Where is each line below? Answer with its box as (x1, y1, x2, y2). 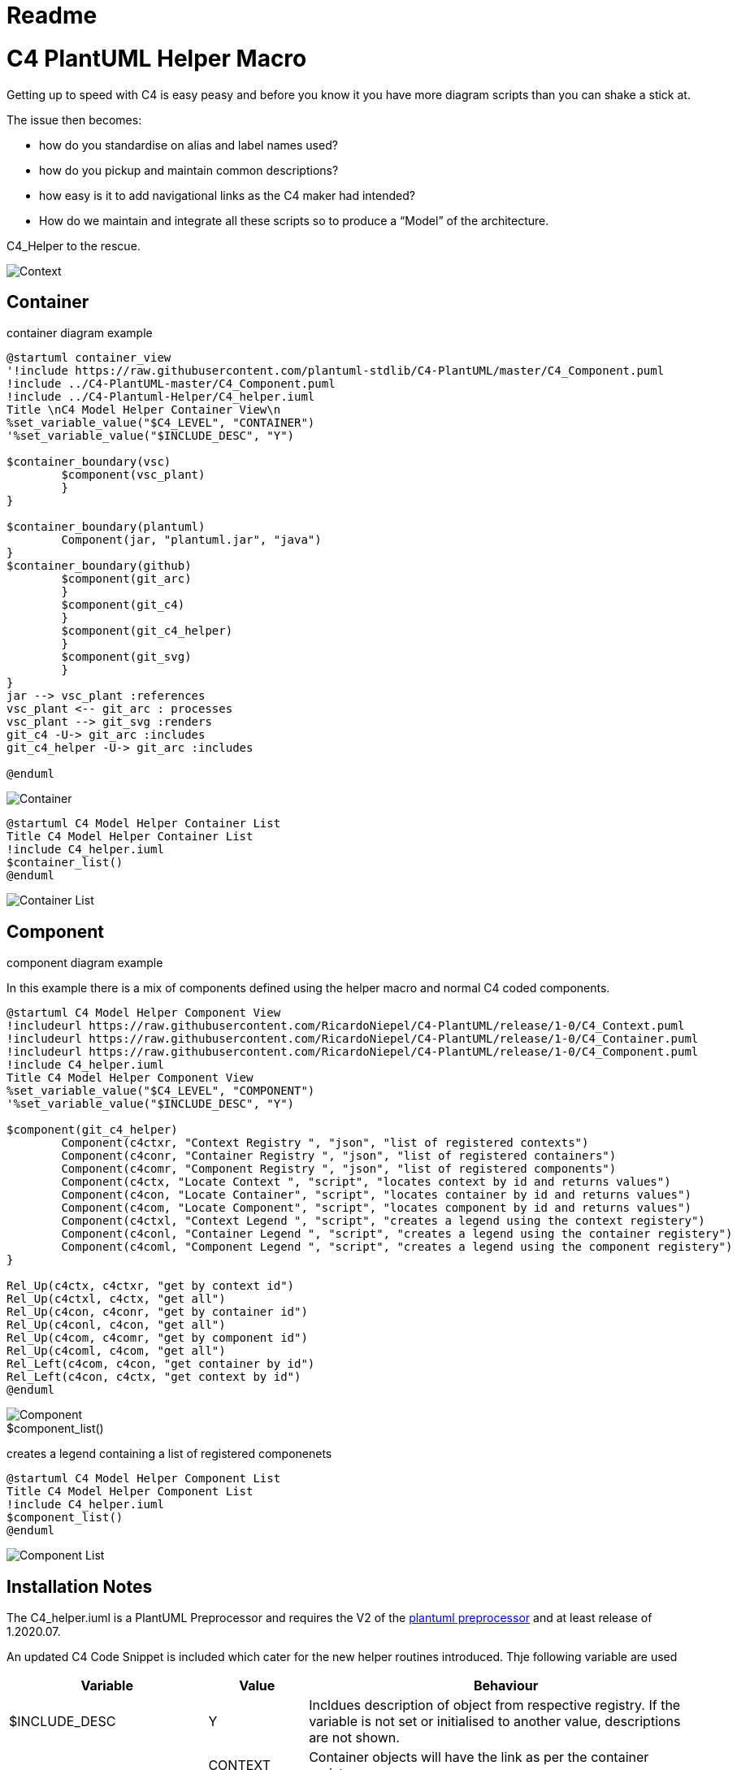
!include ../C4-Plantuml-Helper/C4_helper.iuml (7, 390, 315, 404)
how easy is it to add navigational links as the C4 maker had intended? (39, 188, 415, 202)
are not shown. (309, 1729, 400, 1746)
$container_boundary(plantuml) (7, 520, 206, 534)
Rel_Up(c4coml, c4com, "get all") (7, 1344, 226, 1358)
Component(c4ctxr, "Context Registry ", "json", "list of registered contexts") (61, 1136, 589, 1150)
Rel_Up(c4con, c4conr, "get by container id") (7, 1305, 308, 1319)
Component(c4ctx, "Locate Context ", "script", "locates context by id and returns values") (61, 1175, 671, 1189)
